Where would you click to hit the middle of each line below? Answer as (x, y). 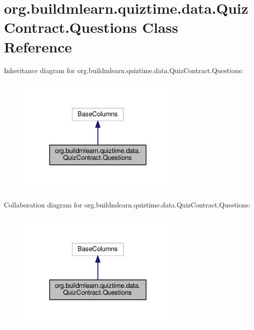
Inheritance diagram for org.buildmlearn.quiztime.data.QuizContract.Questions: (124, 70)
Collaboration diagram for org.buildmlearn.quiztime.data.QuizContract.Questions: (127, 205)
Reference (38, 46)
